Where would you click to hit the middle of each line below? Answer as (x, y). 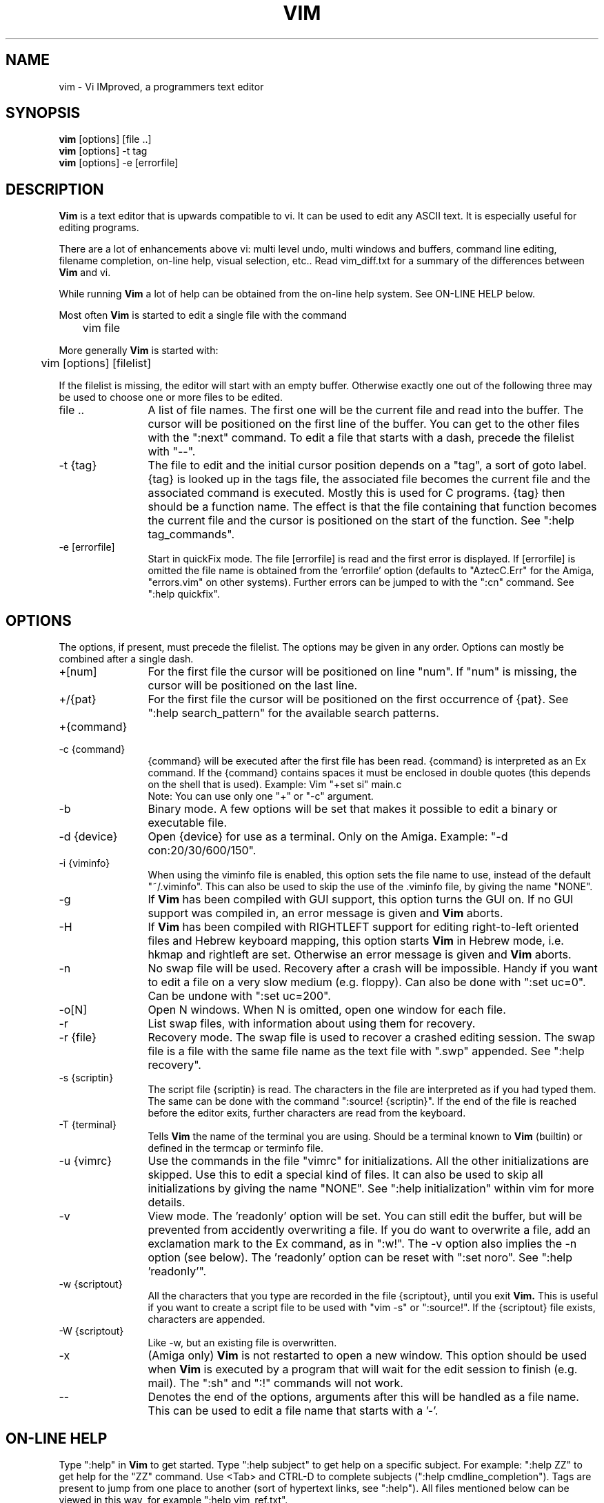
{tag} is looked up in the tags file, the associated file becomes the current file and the (369, 479)
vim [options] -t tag (103, 151)
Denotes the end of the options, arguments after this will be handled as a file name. (363, 1397)
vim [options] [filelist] (96, 363)
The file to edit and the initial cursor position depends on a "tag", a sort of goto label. (367, 465)
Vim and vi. (85, 273)
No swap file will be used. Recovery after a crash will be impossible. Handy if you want (373, 969)
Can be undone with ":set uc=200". (239, 996)
